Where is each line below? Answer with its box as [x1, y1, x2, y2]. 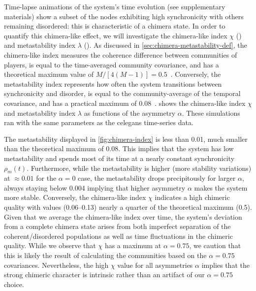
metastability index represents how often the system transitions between [4, 78, 222, 89]
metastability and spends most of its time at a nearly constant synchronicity [4, 153, 235, 163]
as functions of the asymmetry [84, 107, 176, 118]
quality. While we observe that [4, 240, 96, 251]
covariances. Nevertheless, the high [4, 259, 109, 270]
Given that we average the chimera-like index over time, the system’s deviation [4, 211, 242, 222]
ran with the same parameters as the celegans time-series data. [4, 117, 193, 128]
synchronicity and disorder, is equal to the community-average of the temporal [4, 88, 241, 98]
